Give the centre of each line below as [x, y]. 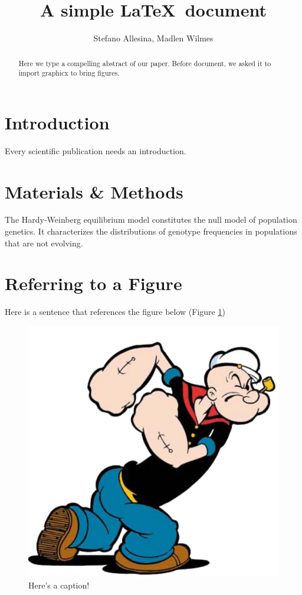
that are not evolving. [44, 243]
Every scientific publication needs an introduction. [96, 150]
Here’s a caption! [59, 585]
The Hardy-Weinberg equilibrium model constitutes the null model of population [151, 220]
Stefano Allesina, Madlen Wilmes [153, 38]
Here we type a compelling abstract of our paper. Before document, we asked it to [145, 63]
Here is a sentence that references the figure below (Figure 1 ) [115, 312]
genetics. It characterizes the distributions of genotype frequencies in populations [151, 231]
